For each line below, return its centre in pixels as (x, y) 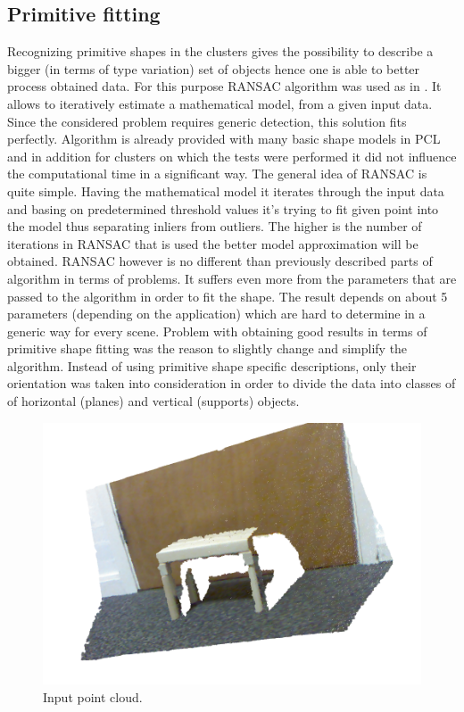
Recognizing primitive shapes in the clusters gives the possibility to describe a (220, 51)
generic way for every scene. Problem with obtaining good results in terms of (217, 331)
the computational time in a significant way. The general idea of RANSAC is (217, 174)
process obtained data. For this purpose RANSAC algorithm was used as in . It (224, 86)
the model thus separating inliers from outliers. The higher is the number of (215, 226)
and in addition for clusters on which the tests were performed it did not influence (232, 156)
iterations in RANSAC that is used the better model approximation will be (213, 243)
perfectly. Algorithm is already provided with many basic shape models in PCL (224, 139)
